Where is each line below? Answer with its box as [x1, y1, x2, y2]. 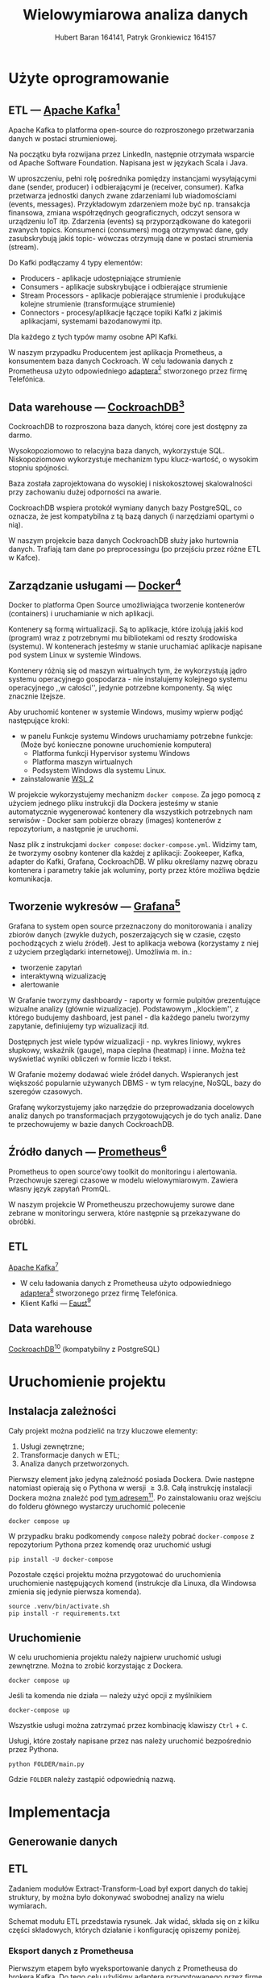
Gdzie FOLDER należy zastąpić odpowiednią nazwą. [8, 1775, 176, 1784]
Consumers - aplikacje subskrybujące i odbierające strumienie [19, 282, 228, 291]
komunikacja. [8, 874, 52, 884]
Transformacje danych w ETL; [19, 1450, 120, 1459]
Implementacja [8, 1803, 110, 1821]
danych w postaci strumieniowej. [8, 133, 118, 143]
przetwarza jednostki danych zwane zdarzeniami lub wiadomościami [8, 190, 237, 200]
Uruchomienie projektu [8, 1373, 167, 1391]
